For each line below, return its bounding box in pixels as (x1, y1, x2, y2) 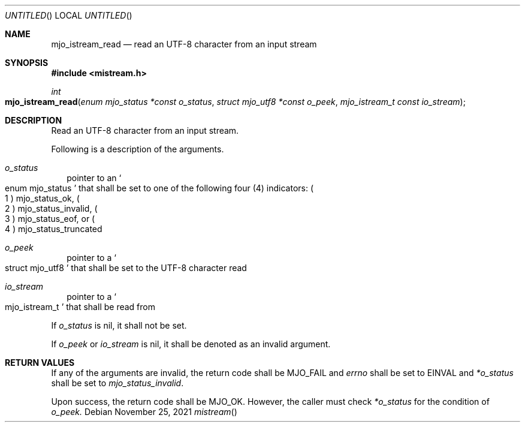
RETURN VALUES (5, 357, 75, 368)
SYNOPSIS (5, 58, 49, 68)
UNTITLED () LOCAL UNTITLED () (5, 10, 132, 20)
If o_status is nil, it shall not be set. (51, 320, 187, 330)
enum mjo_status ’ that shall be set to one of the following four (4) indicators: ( (5, 183, 314, 193)
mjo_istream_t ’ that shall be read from (5, 302, 155, 312)
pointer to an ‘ (67, 173, 122, 183)
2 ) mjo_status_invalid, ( (5, 203, 98, 213)
